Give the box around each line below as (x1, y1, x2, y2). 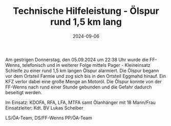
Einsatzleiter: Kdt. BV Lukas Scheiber (5, 104, 83, 111)
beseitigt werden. (5, 89, 42, 95)
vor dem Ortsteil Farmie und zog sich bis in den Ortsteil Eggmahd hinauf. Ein (5, 73, 166, 79)
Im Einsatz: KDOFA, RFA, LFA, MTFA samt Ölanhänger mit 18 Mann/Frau (5, 99, 156, 105)
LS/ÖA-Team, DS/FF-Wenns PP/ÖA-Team (5, 115, 92, 121)
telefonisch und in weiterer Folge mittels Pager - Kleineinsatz (22, 62, 151, 68)
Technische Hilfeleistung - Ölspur (12, 5, 160, 17)
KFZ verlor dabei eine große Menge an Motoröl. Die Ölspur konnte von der (5, 78, 162, 84)
